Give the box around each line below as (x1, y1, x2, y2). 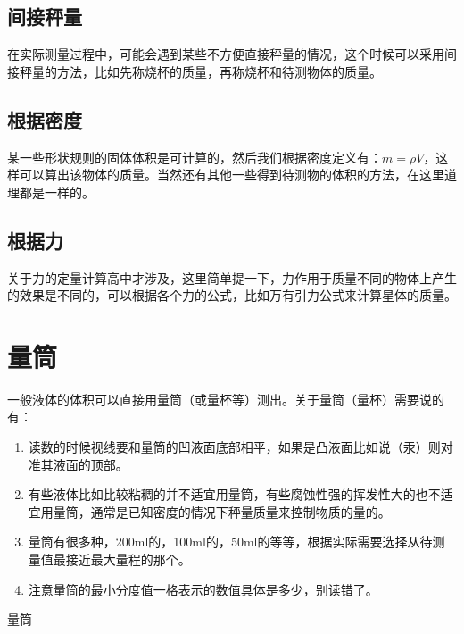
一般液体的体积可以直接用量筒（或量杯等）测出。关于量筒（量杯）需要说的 (7, 389, 444, 408)
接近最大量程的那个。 (65, 550, 191, 569)
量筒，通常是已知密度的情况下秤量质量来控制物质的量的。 (53, 502, 391, 521)
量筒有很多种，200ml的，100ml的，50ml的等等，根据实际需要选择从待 (28, 532, 433, 551)
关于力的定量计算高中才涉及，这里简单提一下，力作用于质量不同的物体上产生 (7, 268, 457, 287)
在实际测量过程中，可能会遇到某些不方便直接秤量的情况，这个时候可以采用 (7, 45, 444, 63)
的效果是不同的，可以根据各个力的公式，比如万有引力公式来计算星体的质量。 (7, 286, 457, 304)
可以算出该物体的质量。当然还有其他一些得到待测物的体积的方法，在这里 (19, 165, 444, 184)
